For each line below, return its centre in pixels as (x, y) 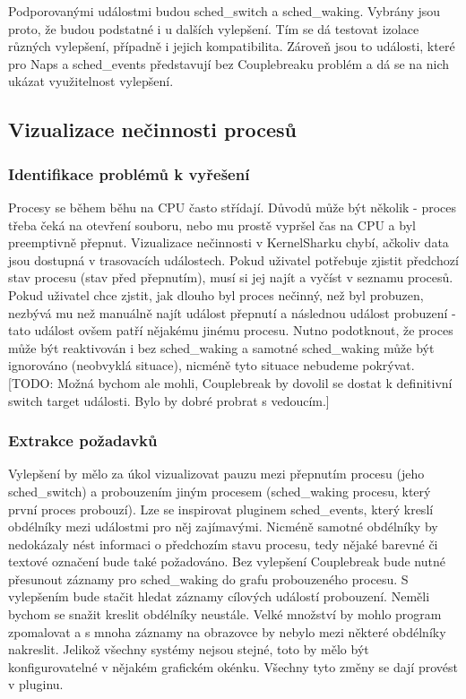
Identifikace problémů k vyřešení (129, 173)
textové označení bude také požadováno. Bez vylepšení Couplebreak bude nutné (227, 561)
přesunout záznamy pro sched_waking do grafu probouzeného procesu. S (208, 578)
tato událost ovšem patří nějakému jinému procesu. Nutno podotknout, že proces (231, 330)
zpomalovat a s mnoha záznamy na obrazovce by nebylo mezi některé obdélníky (227, 631)
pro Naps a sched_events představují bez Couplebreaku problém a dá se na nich (229, 63)
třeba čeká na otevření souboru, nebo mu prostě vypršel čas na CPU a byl (212, 224)
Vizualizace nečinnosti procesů (152, 129)
